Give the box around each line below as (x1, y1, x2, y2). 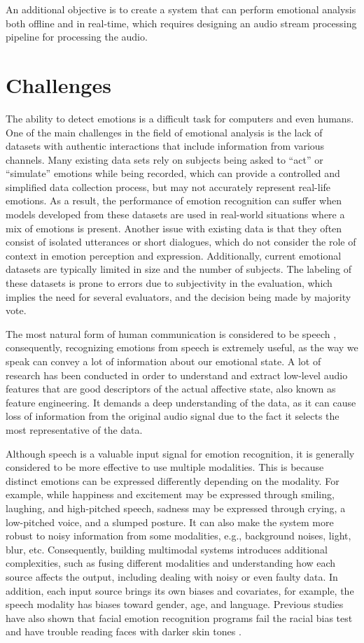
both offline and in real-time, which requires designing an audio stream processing (6, 15, 357, 30)
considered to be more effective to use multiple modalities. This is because (6, 460, 324, 474)
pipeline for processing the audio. (6, 29, 148, 44)
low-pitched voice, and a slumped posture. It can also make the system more (6, 514, 334, 529)
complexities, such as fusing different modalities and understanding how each (6, 556, 336, 570)
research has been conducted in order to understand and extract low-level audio (6, 367, 348, 382)
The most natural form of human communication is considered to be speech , (6, 326, 337, 341)
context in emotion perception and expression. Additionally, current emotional (6, 248, 342, 262)
